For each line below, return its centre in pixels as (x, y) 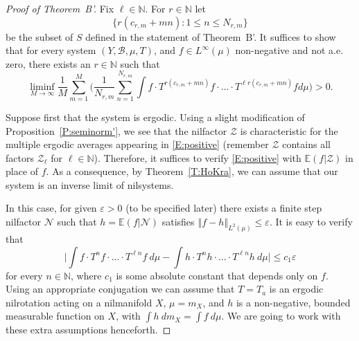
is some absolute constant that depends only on (217, 275)
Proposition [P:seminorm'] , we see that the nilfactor (116, 130)
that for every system (51, 50)
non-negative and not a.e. (289, 50)
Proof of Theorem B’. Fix (60, 8)
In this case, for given (51, 208)
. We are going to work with (281, 316)
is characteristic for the (289, 130)
